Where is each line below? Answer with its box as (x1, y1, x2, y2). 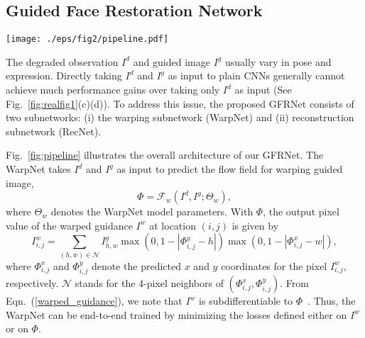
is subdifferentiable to (199, 293, 293, 308)
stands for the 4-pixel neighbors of (75, 276, 224, 291)
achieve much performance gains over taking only (6, 82, 220, 97)
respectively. (6, 276, 59, 291)
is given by (231, 218, 279, 232)
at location (149, 218, 196, 232)
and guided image (133, 54, 210, 69)
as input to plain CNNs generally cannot (168, 68, 345, 83)
